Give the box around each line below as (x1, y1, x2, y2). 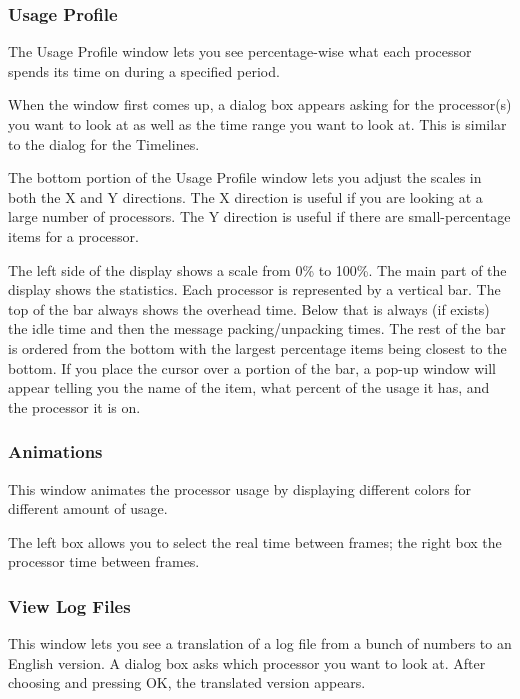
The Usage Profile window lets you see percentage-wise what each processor (8, 41, 472, 62)
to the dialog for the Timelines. (8, 133, 200, 154)
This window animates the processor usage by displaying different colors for (8, 478, 472, 499)
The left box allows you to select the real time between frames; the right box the (8, 531, 502, 552)
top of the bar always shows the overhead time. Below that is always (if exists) (8, 298, 490, 319)
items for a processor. (8, 225, 139, 246)
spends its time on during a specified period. (8, 60, 280, 81)
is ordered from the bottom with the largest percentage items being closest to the (8, 337, 507, 358)
